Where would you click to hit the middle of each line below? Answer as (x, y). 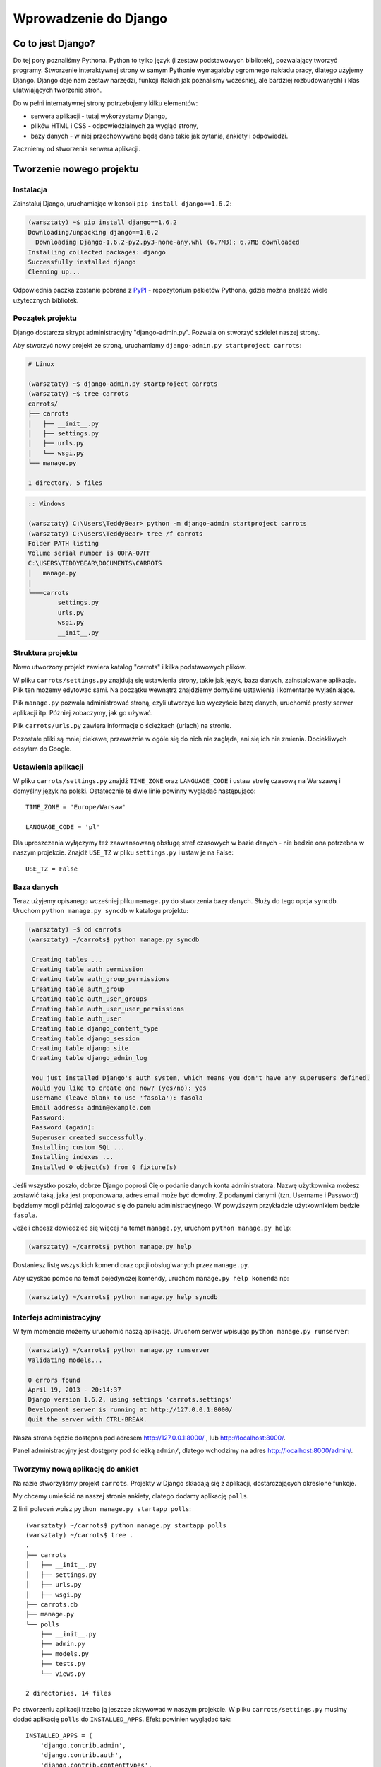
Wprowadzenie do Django (90, 18)
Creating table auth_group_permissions (101, 979)
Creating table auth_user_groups (90, 999)
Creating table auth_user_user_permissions (108, 1009)
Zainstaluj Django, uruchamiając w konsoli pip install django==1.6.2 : (122, 204)
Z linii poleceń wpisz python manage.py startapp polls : (102, 1509)
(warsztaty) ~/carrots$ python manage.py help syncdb (123, 1297)
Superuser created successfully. (90, 1137)
